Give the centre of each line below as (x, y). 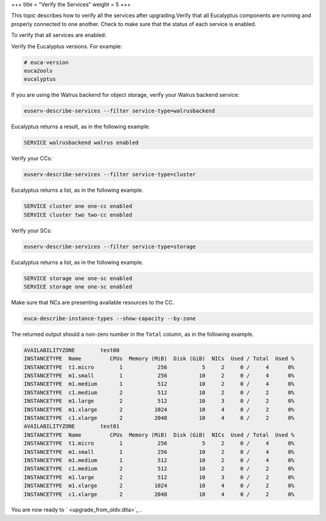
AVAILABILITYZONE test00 (72, 350)
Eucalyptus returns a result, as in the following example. (81, 126)
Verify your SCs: (32, 231)
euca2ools (38, 70)
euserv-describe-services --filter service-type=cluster (110, 175)
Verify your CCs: (32, 159)
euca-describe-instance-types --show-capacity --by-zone (110, 318)
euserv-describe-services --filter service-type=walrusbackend (120, 111)
